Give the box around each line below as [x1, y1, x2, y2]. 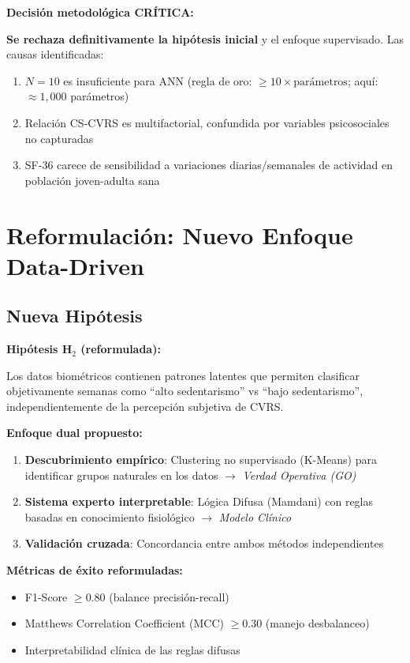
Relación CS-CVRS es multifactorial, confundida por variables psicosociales [24, 114, 389, 130]
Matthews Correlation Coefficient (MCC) [24, 615, 224, 631]
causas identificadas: [6, 46, 104, 62]
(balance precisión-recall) [109, 588, 229, 605]
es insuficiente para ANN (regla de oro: [63, 72, 252, 89]
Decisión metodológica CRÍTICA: [6, 4, 194, 20]
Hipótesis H [6, 341, 73, 357]
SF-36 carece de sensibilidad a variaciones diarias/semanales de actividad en [24, 156, 393, 173]
